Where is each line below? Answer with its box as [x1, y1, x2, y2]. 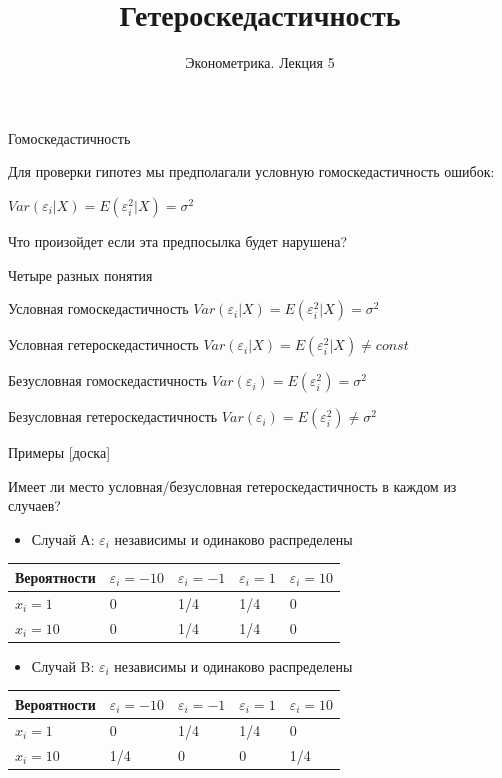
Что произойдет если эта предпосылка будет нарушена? [8, 230, 348, 251]
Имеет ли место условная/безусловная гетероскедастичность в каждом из [8, 475, 457, 496]
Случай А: [31, 528, 95, 549]
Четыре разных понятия [8, 264, 153, 285]
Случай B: [31, 655, 95, 676]
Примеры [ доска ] [8, 442, 111, 463]
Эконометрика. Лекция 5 [185, 52, 335, 73]
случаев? [8, 495, 61, 516]
